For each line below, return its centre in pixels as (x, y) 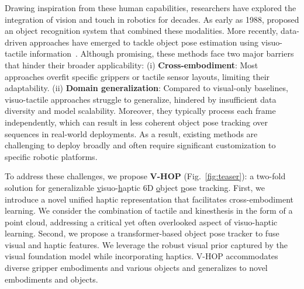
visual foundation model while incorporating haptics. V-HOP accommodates (141, 256)
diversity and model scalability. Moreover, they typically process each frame (140, 111)
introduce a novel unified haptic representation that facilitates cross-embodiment (149, 199)
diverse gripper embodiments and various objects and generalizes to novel (136, 268)
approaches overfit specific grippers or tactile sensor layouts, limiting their (137, 76)
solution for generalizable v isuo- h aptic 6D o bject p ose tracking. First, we (135, 187)
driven (16, 42)
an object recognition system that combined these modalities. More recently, (141, 31)
